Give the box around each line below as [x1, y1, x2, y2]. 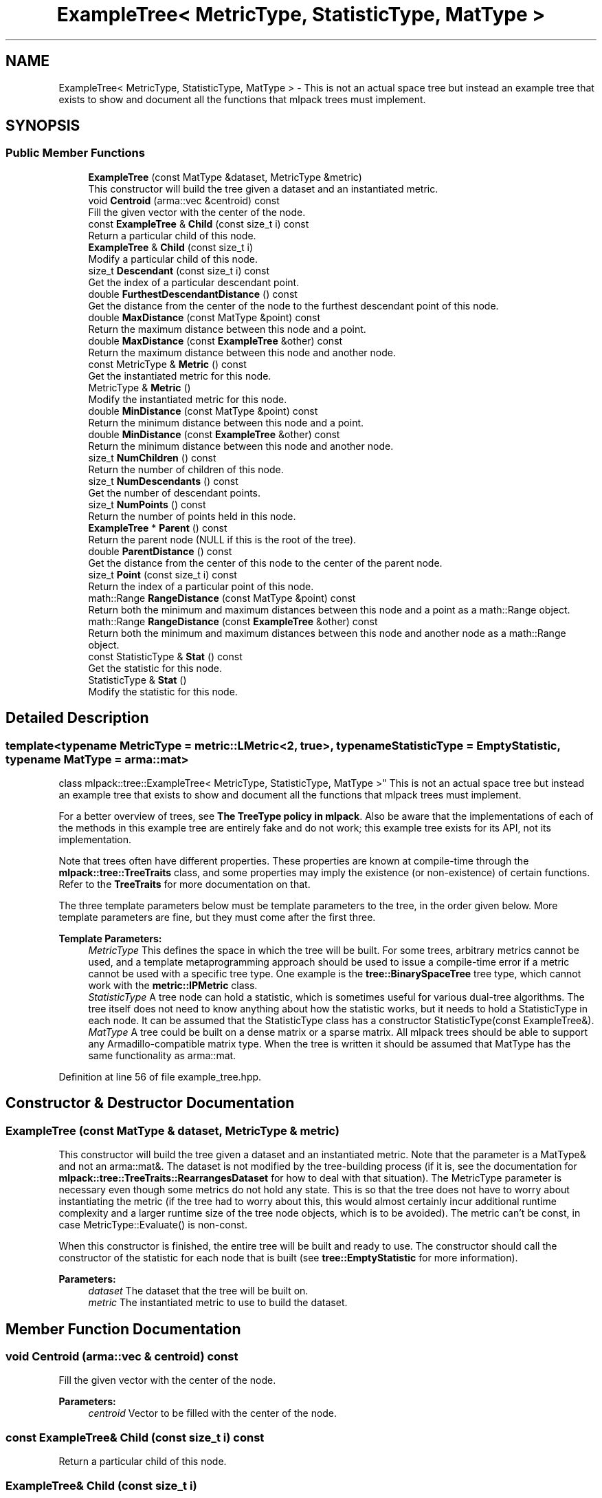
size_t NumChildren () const [88, 451, 216, 464]
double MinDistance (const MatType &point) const [88, 404, 318, 417]
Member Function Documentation [5, 1320, 241, 1338]
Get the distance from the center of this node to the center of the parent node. [88, 556, 443, 569]
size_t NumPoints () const [88, 498, 206, 510]
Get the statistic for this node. [88, 662, 223, 674]
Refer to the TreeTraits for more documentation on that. [58, 878, 311, 891]
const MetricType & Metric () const [88, 358, 247, 370]
